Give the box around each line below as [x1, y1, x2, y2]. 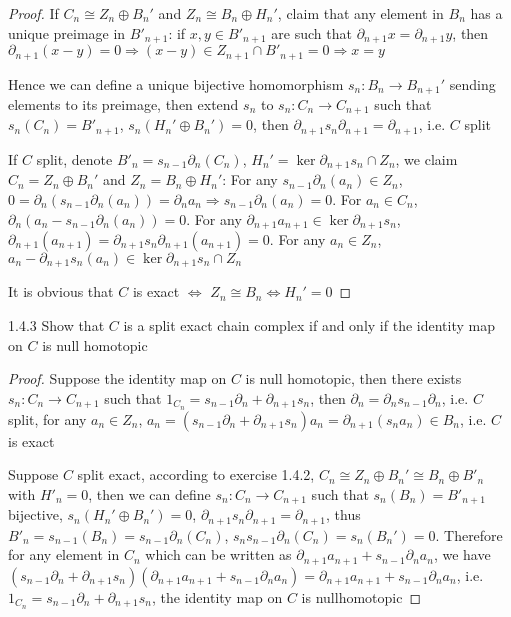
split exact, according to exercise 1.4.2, [77, 464, 315, 485]
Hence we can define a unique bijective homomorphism [8, 73, 344, 94]
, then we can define [88, 483, 211, 504]
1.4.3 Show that [8, 315, 105, 335]
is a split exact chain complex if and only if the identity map [123, 315, 495, 335]
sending [449, 73, 496, 94]
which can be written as [145, 544, 292, 565]
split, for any [8, 408, 87, 429]
